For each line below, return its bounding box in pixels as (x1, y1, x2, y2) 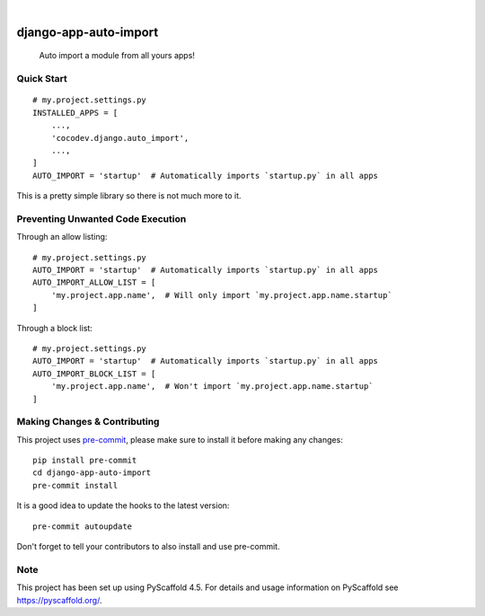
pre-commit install (32, 480, 119, 490)
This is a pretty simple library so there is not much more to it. (16, 190, 242, 201)
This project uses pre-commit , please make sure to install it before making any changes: (16, 434, 343, 444)
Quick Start (16, 73, 67, 85)
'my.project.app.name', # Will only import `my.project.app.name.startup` (50, 290, 392, 300)
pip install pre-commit (32, 455, 137, 466)
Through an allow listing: (16, 232, 108, 242)
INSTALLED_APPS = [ (32, 108, 119, 118)
